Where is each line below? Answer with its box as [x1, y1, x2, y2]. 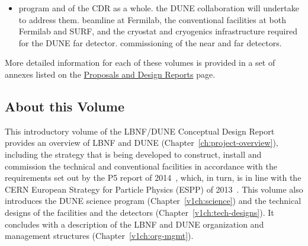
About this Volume [5, 97, 124, 115]
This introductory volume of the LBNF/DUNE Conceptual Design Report [5, 124, 275, 137]
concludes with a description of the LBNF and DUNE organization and [5, 218, 264, 230]
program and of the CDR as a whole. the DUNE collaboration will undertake [18, 2, 299, 14]
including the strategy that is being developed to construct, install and [5, 148, 262, 160]
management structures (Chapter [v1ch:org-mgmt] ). [5, 229, 194, 242]
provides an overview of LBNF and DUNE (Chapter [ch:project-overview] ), [5, 136, 278, 149]
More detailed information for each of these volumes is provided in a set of [5, 56, 275, 69]
